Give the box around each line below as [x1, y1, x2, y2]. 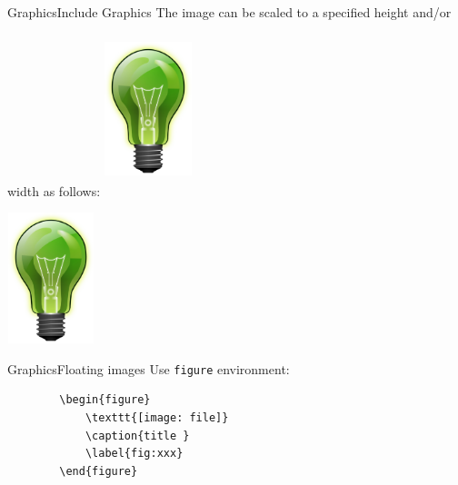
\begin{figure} [59, 393, 151, 407]
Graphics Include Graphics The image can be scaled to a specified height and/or [7, 3, 452, 21]
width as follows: [7, 181, 101, 200]
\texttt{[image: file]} [85, 411, 229, 425]
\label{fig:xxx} [85, 447, 184, 460]
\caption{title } [85, 429, 190, 442]
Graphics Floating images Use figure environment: [7, 359, 290, 378]
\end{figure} [59, 464, 138, 478]
